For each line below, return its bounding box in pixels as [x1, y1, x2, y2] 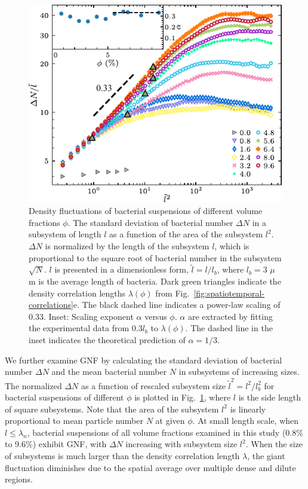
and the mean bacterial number [51, 365, 167, 378]
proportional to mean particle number [5, 414, 143, 427]
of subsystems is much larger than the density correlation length [5, 450, 240, 462]
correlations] [29, 298, 73, 311]
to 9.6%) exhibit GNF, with [5, 438, 107, 450]
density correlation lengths [29, 286, 126, 299]
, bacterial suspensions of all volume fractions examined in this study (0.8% [27, 426, 303, 438]
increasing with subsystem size [125, 438, 238, 450]
